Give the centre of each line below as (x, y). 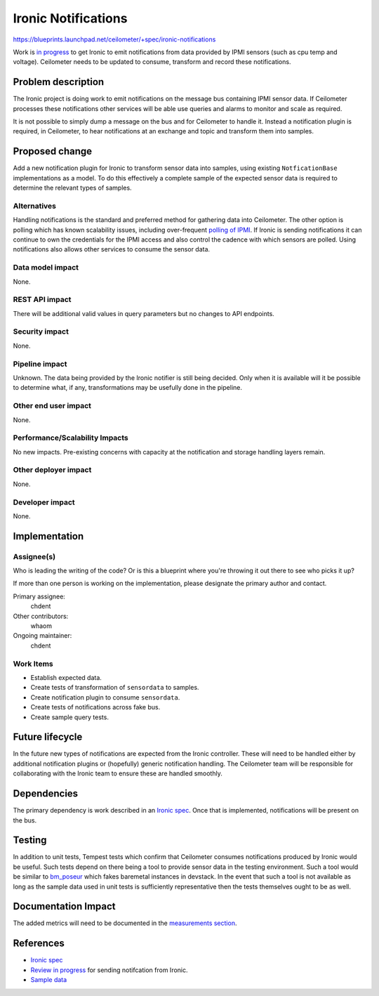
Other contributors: (41, 616)
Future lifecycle (48, 737)
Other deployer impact (52, 470)
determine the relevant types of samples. (73, 188)
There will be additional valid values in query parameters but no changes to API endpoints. (144, 313)
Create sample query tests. (69, 717)
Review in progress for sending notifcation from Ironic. (109, 970)
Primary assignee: (39, 596)
